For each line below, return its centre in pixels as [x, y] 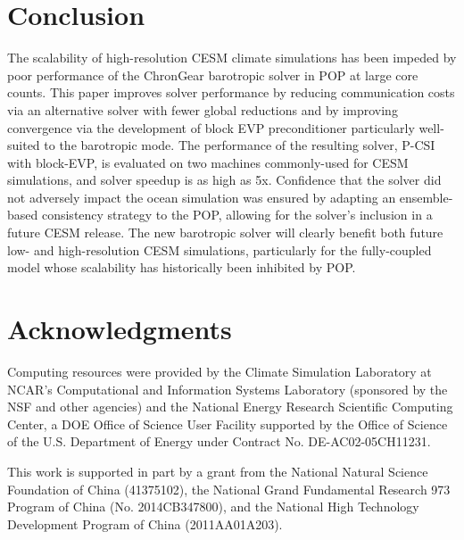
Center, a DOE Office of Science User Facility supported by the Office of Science [228, 424]
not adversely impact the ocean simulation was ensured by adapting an [202, 197]
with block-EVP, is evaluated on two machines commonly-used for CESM [208, 162]
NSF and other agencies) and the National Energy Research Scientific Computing [230, 407]
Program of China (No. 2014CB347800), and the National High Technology [213, 507]
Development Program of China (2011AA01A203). [145, 523]
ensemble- [426, 197]
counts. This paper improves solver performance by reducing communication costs [231, 92]
